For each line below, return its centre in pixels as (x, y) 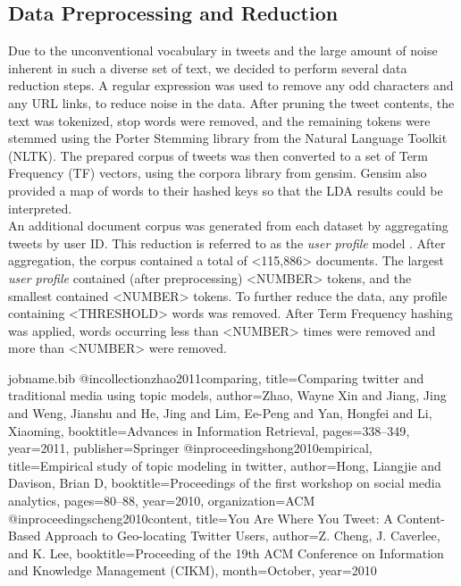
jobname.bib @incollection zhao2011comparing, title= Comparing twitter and (216, 377)
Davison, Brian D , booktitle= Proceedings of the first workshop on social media (225, 483)
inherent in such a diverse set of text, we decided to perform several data (208, 67)
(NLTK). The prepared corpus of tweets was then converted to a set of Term (218, 155)
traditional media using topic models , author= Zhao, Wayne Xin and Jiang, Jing (227, 395)
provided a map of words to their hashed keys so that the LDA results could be (226, 190)
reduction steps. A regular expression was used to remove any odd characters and (231, 85)
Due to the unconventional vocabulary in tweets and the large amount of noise (223, 50)
